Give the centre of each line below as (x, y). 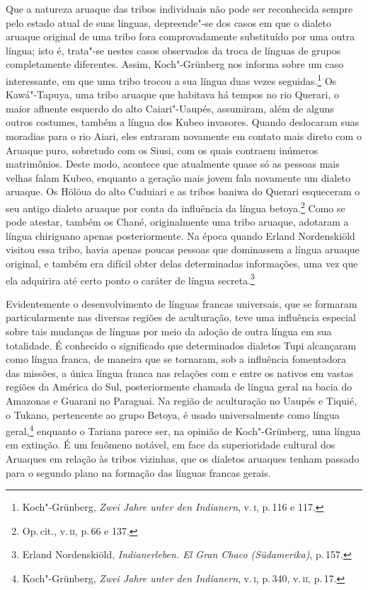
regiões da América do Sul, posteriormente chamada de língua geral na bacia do (179, 387)
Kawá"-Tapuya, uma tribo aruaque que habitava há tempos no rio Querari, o (173, 94)
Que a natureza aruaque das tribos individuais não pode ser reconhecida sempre (179, 8)
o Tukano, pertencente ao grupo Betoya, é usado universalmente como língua (173, 414)
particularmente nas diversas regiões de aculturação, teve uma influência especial (181, 317)
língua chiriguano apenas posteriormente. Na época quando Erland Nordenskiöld (180, 235)
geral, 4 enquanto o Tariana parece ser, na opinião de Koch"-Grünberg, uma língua (183, 430)
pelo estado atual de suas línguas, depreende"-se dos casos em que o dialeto (169, 22)
